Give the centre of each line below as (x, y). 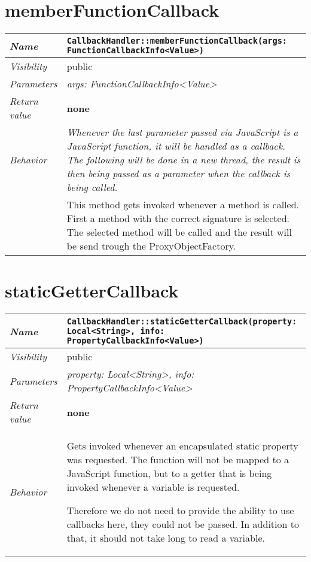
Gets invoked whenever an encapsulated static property (182, 446)
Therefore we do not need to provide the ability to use (180, 511)
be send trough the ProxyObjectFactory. (151, 246)
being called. (92, 187)
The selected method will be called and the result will (179, 232)
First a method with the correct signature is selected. (178, 218)
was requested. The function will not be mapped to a (178, 460)
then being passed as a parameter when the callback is (179, 174)
